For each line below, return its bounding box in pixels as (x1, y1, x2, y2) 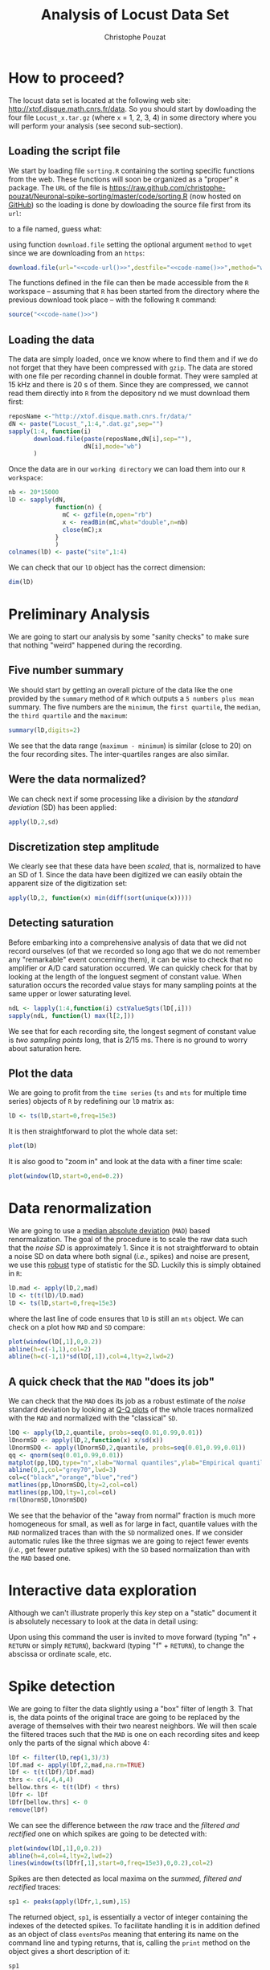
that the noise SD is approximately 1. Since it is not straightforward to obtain (8, 1243, 259, 1253)
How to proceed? (8, 68, 125, 87)
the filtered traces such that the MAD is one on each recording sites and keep (8, 1729, 260, 1739)
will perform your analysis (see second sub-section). (8, 121, 183, 130)
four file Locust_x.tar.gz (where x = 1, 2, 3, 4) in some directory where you (8, 112, 257, 122)
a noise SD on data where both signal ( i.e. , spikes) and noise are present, (8, 1252, 251, 1261)
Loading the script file (8, 145, 121, 158)
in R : (8, 1269, 22, 1278)
